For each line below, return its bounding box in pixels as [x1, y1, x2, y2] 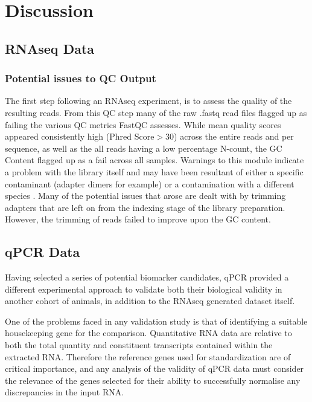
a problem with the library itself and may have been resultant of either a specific [5, 165, 304, 178]
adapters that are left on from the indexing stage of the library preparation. [5, 201, 285, 213]
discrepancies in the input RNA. [5, 386, 124, 398]
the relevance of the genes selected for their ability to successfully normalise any [5, 374, 301, 386]
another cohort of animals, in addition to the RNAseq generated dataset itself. [5, 294, 295, 307]
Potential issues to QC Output [5, 71, 156, 86]
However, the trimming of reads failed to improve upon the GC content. [5, 213, 271, 225]
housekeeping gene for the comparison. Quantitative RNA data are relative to [5, 326, 292, 339]
